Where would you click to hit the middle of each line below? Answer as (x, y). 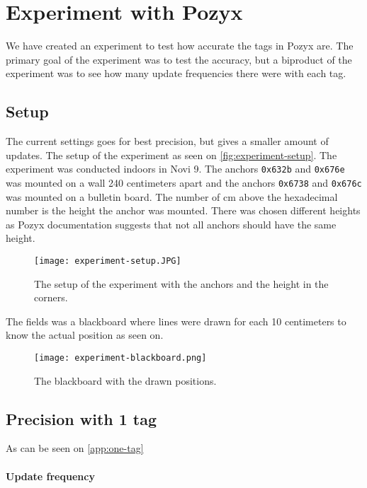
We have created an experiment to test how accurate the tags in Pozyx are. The (180, 46)
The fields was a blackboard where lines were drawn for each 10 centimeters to (176, 321)
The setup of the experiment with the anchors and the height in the (181, 283)
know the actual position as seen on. (85, 335)
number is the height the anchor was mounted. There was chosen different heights (183, 210)
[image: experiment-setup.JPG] (108, 261)
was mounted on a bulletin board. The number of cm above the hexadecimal (172, 196)
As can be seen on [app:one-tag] (75, 448)
